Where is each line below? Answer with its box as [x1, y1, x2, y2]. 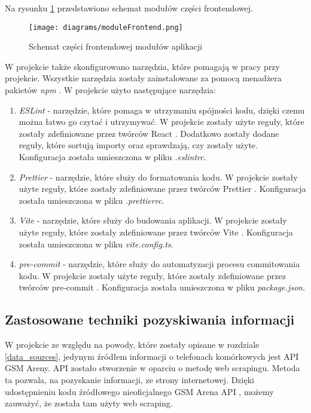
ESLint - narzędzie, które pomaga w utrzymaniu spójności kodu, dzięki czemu [19, 103, 305, 116]
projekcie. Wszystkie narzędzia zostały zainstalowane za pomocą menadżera [5, 72, 282, 84]
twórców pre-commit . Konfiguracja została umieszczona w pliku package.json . [19, 281, 306, 293]
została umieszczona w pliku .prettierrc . [19, 194, 164, 206]
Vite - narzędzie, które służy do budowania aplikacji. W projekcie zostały [19, 214, 287, 227]
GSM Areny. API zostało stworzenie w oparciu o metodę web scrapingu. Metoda [5, 362, 300, 374]
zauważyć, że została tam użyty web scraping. [5, 397, 173, 409]
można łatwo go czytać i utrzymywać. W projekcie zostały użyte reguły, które [19, 115, 304, 128]
